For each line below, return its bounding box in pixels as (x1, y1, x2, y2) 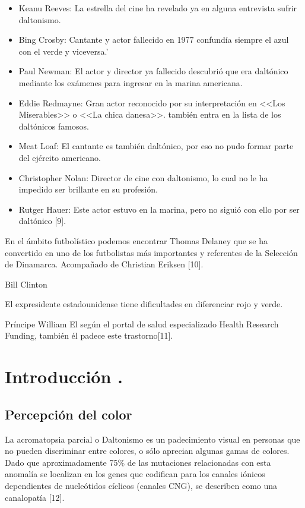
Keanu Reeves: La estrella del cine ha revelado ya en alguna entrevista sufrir (18, 2, 297, 14)
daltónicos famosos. (18, 119, 89, 132)
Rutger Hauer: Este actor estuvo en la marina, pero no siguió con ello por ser (18, 203, 300, 215)
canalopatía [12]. (5, 491, 65, 503)
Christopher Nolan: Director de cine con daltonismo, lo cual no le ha (18, 171, 268, 184)
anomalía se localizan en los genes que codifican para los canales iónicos (5, 468, 265, 480)
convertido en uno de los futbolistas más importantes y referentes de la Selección (5, 246, 298, 258)
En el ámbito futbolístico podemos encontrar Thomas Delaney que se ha (5, 234, 268, 247)
